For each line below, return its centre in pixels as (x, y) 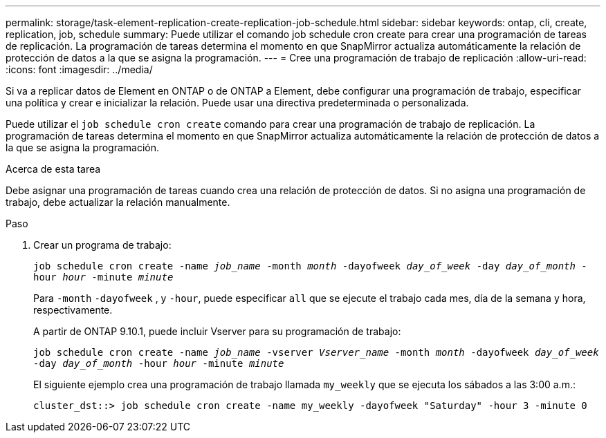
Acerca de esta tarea (53, 169)
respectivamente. (73, 310)
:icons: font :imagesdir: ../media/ (79, 69)
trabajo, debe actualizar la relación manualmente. (118, 202)
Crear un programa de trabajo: (102, 245)
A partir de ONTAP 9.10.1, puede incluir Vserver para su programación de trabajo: (217, 331)
